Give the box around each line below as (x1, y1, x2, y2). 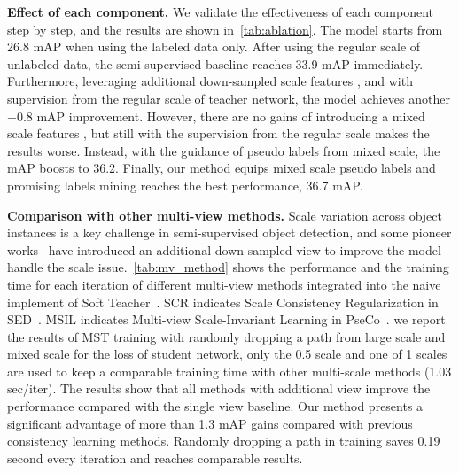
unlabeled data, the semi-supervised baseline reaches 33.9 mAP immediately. (7, 54, 424, 73)
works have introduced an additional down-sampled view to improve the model (7, 240, 441, 259)
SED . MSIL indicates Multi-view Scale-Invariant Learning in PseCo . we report (7, 310, 446, 329)
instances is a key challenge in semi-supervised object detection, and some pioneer (7, 223, 452, 242)
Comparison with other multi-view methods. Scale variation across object (7, 205, 442, 224)
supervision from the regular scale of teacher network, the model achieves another (7, 89, 450, 107)
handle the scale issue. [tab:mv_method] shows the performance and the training (7, 258, 449, 276)
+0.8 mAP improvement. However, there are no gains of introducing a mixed (7, 106, 425, 125)
